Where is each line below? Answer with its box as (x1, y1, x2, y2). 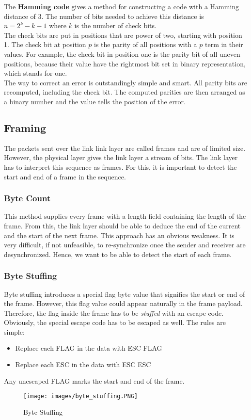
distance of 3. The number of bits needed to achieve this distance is (4, 11, 204, 21)
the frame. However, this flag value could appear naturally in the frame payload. (4, 298, 243, 308)
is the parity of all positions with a (94, 39, 197, 49)
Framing (4, 120, 47, 135)
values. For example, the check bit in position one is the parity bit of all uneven (4, 48, 240, 59)
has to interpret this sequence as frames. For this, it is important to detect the (4, 162, 237, 172)
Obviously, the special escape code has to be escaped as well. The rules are (4, 317, 226, 327)
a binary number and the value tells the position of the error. (4, 96, 186, 106)
